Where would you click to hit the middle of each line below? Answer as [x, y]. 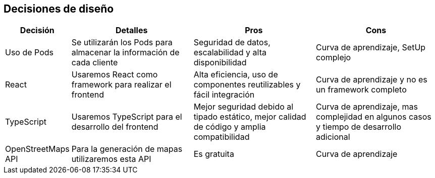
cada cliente [95, 63]
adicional [333, 137]
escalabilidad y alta [230, 53]
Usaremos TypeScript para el [127, 117]
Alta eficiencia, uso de [236, 75]
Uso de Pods [30, 53]
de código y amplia [230, 127]
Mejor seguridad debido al [243, 107]
